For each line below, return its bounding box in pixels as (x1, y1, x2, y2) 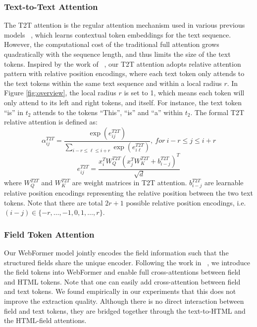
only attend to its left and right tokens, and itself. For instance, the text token (4, 97, 242, 107)
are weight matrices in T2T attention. (72, 177, 187, 188)
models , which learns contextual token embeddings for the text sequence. (4, 29, 231, 40)
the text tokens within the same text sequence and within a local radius (4, 78, 222, 88)
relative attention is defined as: (4, 117, 98, 127)
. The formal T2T (190, 107, 245, 117)
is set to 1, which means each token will (124, 87, 245, 98)
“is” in (4, 107, 23, 117)
